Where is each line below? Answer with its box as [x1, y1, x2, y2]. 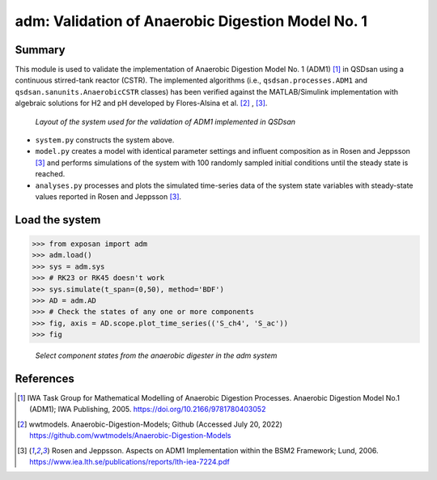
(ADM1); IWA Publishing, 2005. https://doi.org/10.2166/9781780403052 [29, 405, 266, 414]
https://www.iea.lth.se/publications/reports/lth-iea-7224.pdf [29, 457, 230, 466]
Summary [15, 43, 66, 57]
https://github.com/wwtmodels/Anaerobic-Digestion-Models [29, 431, 231, 440]
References [15, 372, 74, 385]
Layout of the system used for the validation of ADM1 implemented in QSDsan [35, 117, 295, 126]
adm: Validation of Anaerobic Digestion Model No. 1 [15, 12, 368, 30]
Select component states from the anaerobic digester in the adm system [35, 350, 278, 360]
